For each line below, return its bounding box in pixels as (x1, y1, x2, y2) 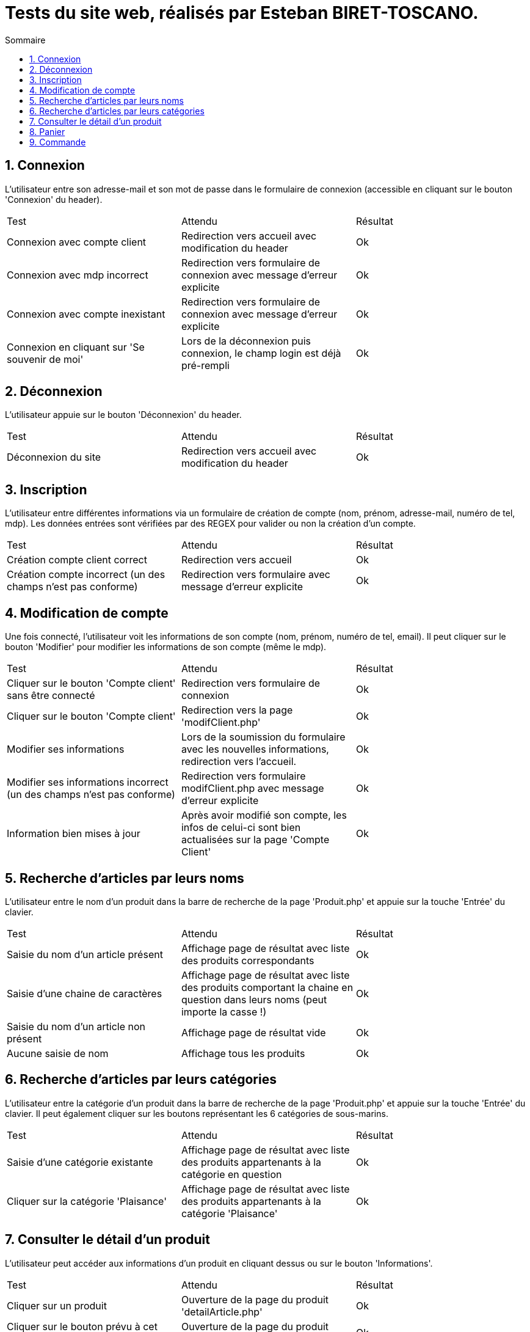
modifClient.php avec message (181, 782, 324, 795)
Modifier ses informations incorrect (7, 776, 169, 789)
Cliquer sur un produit (7, 1299, 107, 1312)
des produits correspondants (181, 954, 314, 967)
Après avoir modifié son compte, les (181, 809, 347, 822)
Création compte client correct (7, 554, 147, 566)
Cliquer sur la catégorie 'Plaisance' (7, 1195, 167, 1207)
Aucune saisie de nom (7, 1047, 109, 1059)
